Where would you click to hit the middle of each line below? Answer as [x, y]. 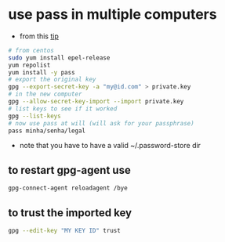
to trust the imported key [70, 213]
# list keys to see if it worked [63, 108]
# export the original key [52, 80]
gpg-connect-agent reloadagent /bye [68, 188]
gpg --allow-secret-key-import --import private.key [96, 102]
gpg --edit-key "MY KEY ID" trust [65, 230]
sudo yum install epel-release [59, 58]
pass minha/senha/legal [47, 131]
